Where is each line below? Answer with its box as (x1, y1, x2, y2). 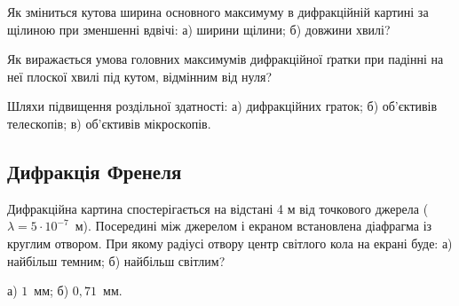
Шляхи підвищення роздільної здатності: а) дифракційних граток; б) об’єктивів (7, 97, 438, 115)
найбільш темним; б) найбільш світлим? (7, 251, 226, 270)
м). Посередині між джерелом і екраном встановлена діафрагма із (75, 216, 432, 235)
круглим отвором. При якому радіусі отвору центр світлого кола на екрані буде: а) (7, 233, 453, 252)
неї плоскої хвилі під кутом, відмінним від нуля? (7, 67, 272, 85)
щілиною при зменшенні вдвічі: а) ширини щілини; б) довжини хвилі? (7, 20, 391, 38)
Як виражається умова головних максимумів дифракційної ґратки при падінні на (7, 50, 444, 68)
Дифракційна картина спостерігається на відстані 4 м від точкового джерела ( (7, 199, 429, 217)
